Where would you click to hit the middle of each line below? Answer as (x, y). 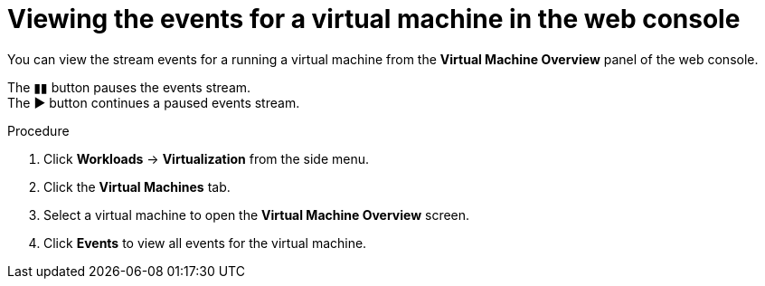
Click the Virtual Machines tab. (137, 186)
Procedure (38, 130)
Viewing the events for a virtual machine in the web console (374, 19)
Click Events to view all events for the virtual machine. (205, 243)
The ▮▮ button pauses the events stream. (129, 87)
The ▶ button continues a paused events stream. (154, 102)
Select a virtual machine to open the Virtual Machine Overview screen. (257, 214)
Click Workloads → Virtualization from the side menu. (206, 158)
